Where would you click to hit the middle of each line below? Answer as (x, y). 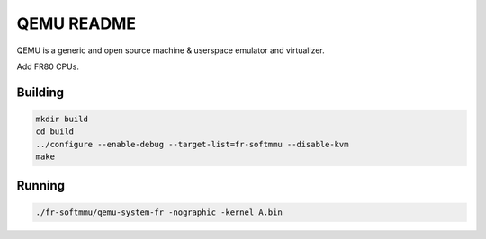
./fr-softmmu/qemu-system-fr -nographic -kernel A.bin (159, 212)
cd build (55, 132)
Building (40, 92)
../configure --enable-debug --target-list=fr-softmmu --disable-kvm (192, 144)
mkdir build (62, 119)
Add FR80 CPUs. (48, 66)
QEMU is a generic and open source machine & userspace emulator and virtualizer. (171, 50)
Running (41, 186)
